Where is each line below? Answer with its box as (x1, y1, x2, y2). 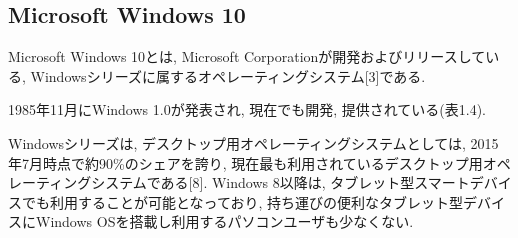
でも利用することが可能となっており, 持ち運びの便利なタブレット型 (21, 191, 464, 212)
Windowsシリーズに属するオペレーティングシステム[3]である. (30, 65, 426, 86)
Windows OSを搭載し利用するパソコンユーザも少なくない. (35, 211, 414, 232)
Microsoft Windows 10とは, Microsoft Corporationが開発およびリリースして (8, 46, 486, 67)
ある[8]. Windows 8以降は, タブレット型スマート (160, 172, 470, 193)
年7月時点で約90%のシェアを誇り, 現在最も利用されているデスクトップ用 (8, 152, 483, 173)
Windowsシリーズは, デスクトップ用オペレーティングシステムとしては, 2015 (8, 132, 499, 153)
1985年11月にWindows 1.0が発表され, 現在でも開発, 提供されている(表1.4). (8, 99, 486, 120)
